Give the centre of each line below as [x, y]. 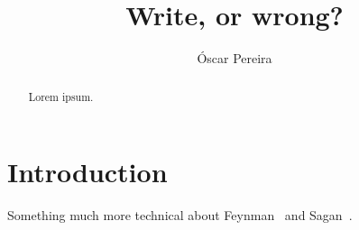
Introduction [87, 172]
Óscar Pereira [235, 58]
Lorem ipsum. [61, 96]
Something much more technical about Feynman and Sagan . [180, 215]
